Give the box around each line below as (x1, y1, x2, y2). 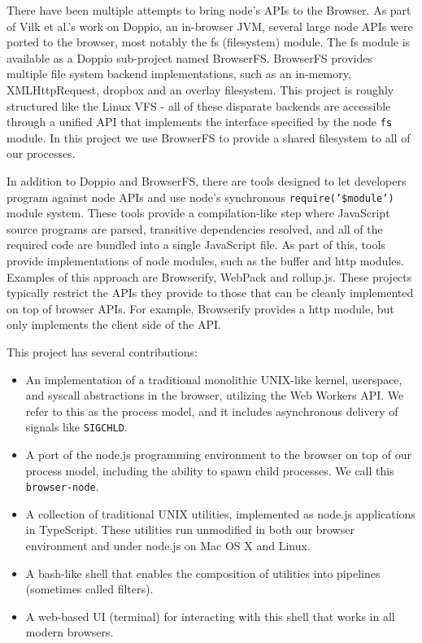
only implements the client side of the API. (7, 316, 221, 333)
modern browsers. (25, 623, 114, 641)
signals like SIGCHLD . (25, 418, 128, 435)
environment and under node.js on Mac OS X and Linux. (25, 537, 311, 554)
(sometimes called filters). (25, 580, 154, 597)
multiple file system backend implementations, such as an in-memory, (7, 65, 351, 82)
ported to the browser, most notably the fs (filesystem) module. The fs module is (7, 33, 411, 50)
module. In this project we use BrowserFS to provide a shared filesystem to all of (7, 129, 411, 146)
